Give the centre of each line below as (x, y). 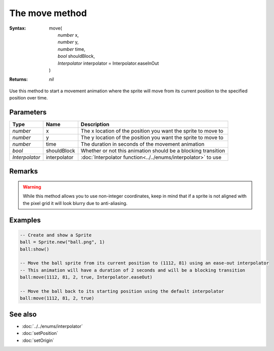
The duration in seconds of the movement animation (143, 144)
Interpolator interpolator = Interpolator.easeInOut (109, 63)
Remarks (24, 171)
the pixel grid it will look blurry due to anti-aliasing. (75, 203)
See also (23, 314)
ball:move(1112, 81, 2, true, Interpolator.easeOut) (86, 277)
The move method (48, 13)
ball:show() (35, 249)
